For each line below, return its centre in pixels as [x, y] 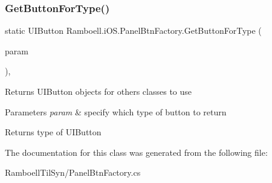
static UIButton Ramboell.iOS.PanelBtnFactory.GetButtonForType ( [133, 30]
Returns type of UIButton [53, 132]
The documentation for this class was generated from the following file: [136, 152]
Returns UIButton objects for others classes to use [99, 91]
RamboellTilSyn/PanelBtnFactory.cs [73, 172]
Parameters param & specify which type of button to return [116, 111]
